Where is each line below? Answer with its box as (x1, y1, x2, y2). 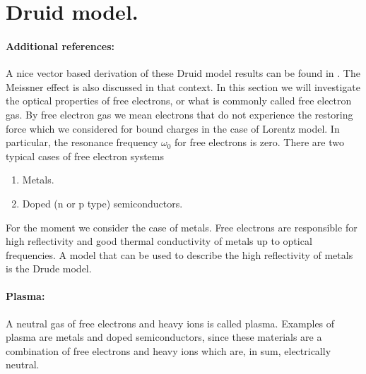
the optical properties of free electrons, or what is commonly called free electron (6, 93, 352, 108)
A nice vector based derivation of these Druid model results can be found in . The (6, 66, 360, 80)
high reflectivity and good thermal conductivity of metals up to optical (6, 234, 312, 248)
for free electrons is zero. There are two (175, 135, 344, 150)
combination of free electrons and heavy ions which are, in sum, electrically (6, 343, 331, 358)
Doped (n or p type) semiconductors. (22, 195, 183, 210)
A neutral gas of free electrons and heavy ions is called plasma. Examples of (6, 315, 335, 330)
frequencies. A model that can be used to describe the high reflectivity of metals (6, 247, 353, 262)
